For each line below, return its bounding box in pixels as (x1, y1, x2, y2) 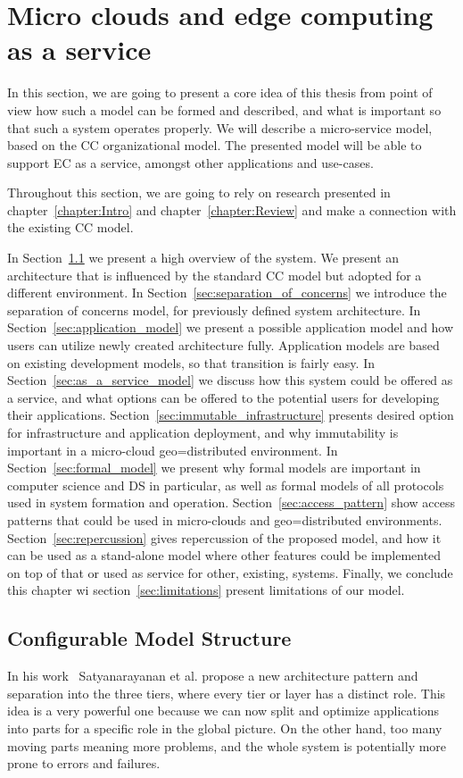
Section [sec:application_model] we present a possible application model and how (7, 318, 454, 337)
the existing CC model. (7, 218, 134, 237)
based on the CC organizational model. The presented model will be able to (7, 136, 422, 155)
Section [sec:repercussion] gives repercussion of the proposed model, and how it (7, 528, 442, 547)
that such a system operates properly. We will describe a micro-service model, (7, 118, 433, 137)
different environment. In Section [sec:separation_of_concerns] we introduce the (7, 283, 447, 302)
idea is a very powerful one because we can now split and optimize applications (7, 701, 440, 720)
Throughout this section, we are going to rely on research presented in (7, 183, 391, 202)
